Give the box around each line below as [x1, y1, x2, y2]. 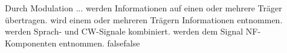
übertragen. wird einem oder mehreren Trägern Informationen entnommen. [5, 13, 283, 26]
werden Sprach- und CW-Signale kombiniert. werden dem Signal [5, 25, 243, 38]
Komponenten [5, 36, 57, 49]
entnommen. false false [59, 36, 140, 49]
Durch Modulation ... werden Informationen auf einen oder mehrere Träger [5, 2, 282, 14]
